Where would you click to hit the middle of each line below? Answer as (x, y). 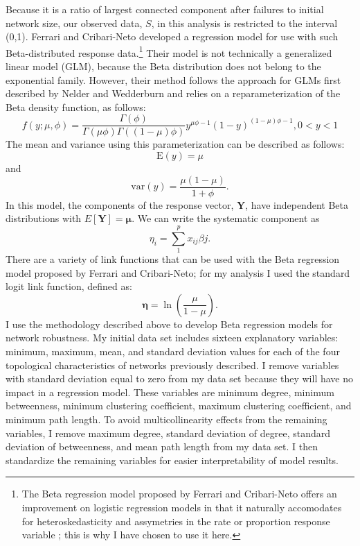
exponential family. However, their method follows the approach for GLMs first (173, 79)
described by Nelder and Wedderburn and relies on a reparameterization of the (173, 93)
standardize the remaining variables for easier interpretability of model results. (172, 460)
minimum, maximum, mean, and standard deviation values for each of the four (173, 351)
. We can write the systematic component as (226, 218)
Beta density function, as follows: (76, 106)
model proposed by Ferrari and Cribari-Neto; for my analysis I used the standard (178, 272)
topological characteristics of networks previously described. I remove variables (172, 365)
